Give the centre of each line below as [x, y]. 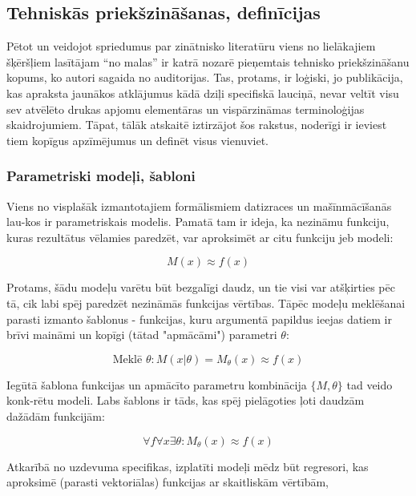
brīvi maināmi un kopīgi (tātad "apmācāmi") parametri [142, 335]
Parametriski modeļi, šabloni [101, 176]
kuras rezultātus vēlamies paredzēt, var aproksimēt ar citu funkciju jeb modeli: [200, 237]
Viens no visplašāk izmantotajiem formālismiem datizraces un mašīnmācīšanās [199, 206]
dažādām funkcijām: [56, 415]
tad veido [370, 384]
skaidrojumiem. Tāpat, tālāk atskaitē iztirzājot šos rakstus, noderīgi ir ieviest [197, 125]
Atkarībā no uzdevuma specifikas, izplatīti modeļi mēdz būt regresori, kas [188, 466]
